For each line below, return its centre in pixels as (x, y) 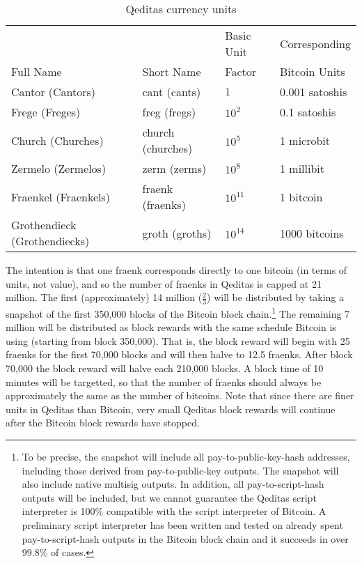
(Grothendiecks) (50, 241)
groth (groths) (177, 233)
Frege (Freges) (46, 112)
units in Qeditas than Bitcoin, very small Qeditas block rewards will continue (171, 409)
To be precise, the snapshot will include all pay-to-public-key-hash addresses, (186, 457)
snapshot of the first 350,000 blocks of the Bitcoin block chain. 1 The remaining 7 (178, 313)
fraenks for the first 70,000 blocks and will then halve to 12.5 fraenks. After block (179, 354)
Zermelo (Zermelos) (59, 168)
